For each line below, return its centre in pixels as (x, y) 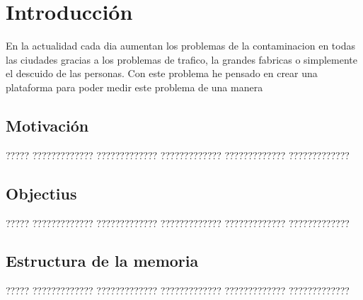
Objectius (41, 193)
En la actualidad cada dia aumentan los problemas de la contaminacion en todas (180, 46)
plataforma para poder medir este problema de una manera (134, 87)
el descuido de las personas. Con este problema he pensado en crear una (162, 73)
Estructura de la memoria (102, 261)
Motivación (47, 125)
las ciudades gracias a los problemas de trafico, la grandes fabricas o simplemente (181, 59)
